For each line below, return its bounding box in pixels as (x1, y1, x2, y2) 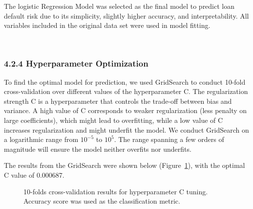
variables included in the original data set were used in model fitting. (4, 20, 211, 30)
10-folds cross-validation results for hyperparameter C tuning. (23, 186, 208, 196)
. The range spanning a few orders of (114, 134, 224, 144)
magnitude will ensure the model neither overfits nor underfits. (4, 143, 191, 154)
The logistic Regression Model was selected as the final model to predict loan (4, 1, 235, 11)
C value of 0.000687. (4, 169, 64, 180)
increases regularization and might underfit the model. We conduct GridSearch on (4, 124, 249, 135)
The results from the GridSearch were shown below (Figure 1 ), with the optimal (4, 160, 245, 170)
